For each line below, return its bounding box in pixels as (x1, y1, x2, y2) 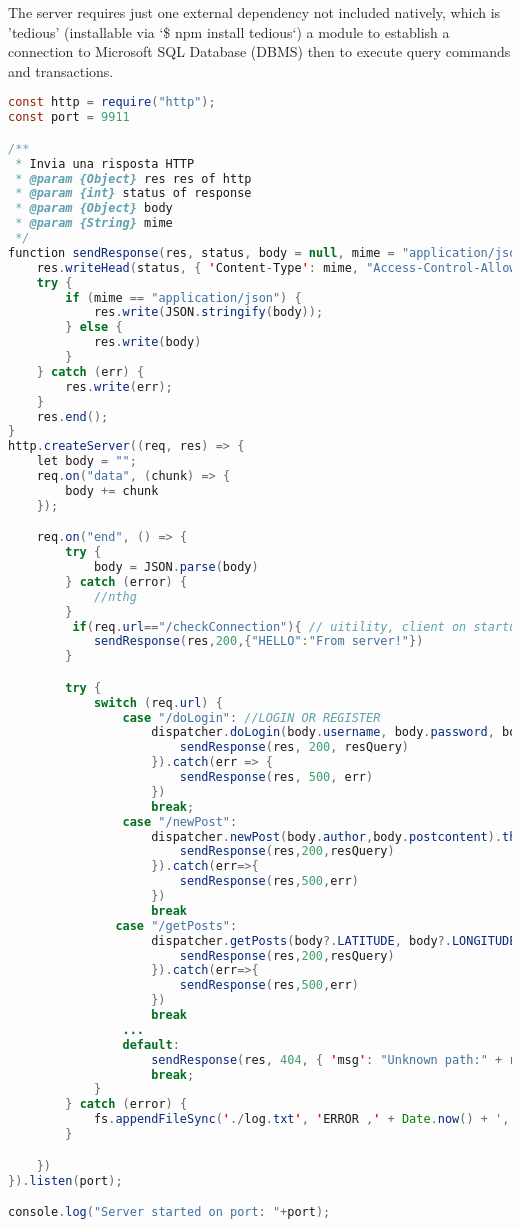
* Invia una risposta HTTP (15, 156, 195, 171)
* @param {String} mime (15, 216, 173, 231)
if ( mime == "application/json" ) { (65, 290, 302, 305)
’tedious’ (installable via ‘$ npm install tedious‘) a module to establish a (8, 21, 450, 42)
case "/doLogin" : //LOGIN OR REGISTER (122, 710, 381, 725)
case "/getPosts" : (115, 918, 238, 933)
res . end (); (36, 409, 109, 424)
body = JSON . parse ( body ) (93, 560, 259, 575)
